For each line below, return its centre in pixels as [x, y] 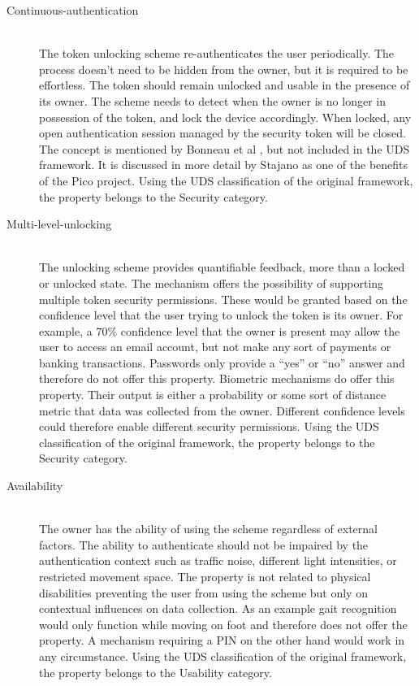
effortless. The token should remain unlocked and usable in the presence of [225, 85]
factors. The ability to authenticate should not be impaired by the [204, 544]
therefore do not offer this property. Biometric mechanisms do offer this [217, 378]
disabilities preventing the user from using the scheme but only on [203, 592]
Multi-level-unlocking [59, 224]
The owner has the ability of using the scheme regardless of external [209, 529]
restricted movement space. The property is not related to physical [205, 576]
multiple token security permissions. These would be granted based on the [223, 299]
